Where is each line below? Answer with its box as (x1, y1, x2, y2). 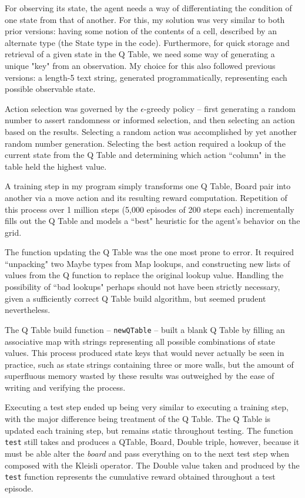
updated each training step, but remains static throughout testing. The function (5, 424, 293, 436)
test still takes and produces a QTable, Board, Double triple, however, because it (5, 436, 300, 448)
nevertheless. (5, 304, 51, 316)
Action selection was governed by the (5, 102, 138, 114)
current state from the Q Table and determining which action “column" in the (5, 149, 286, 161)
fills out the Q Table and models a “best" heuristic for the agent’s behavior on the (5, 215, 300, 227)
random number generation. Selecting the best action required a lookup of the (5, 137, 286, 149)
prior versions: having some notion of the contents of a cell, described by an (5, 25, 277, 37)
